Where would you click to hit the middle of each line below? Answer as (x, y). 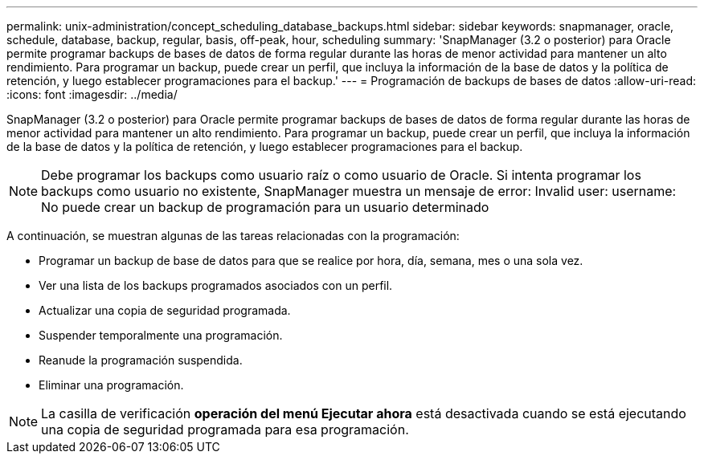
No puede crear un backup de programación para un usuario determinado (265, 207)
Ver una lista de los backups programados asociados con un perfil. (216, 285)
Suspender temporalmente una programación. (161, 335)
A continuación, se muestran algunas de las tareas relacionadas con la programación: (233, 236)
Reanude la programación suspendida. (141, 360)
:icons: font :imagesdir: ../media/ (92, 94)
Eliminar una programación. (111, 385)
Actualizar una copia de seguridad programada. (165, 310)
